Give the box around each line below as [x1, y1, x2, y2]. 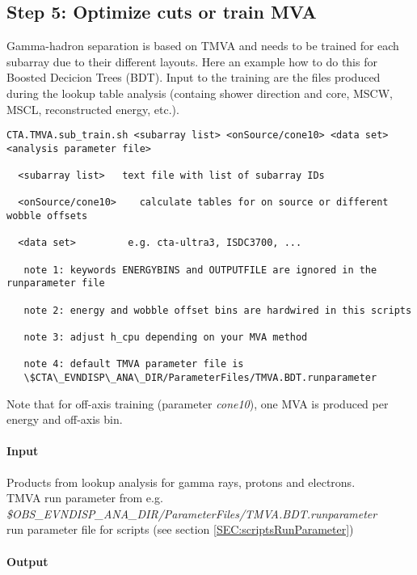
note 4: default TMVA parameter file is [23, 358, 244, 370]
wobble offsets [6, 210, 88, 222]
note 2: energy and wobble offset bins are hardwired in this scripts [23, 304, 412, 316]
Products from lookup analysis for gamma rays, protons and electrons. [6, 473, 356, 490]
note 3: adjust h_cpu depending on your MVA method [23, 332, 308, 344]
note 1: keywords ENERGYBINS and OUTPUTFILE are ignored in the [23, 264, 377, 276]
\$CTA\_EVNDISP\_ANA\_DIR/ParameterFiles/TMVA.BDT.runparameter [23, 371, 377, 383]
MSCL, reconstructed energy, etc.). [6, 100, 179, 117]
